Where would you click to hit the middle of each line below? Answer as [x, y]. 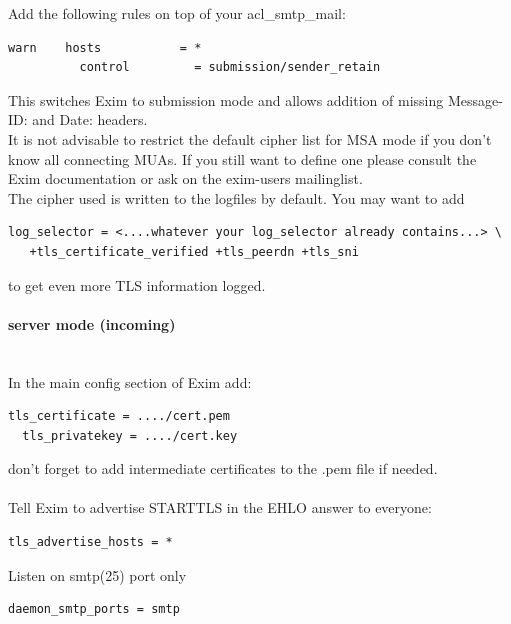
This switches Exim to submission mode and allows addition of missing [226, 99]
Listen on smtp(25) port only [97, 574]
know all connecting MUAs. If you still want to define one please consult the [242, 158]
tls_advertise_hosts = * [90, 542]
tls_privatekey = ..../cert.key [130, 435]
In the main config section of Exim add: [130, 381]
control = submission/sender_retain [230, 67]
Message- [475, 99]
